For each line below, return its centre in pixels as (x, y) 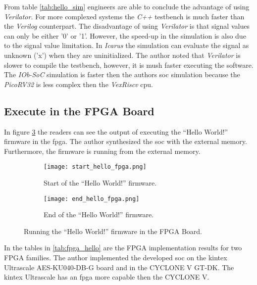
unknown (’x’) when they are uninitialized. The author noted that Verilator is (122, 55)
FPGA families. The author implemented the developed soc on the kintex (116, 258)
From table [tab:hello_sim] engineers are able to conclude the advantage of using (127, 6)
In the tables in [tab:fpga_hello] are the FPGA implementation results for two (123, 248)
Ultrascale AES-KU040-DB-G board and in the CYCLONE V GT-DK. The (119, 267)
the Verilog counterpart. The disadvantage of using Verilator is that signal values (127, 26)
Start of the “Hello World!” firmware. (100, 182)
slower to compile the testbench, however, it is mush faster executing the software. (129, 65)
